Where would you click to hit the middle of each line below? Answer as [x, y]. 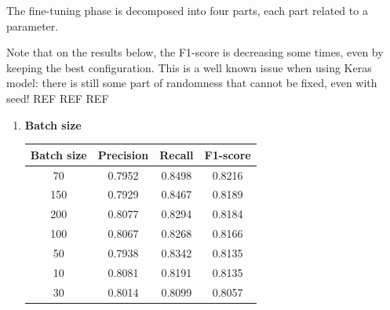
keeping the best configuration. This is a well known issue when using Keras [189, 67]
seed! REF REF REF [58, 98]
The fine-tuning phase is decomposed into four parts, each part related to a [187, 10]
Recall [177, 154]
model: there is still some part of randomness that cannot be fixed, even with [192, 83]
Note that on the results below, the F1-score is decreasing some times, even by [195, 52]
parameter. [33, 26]
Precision [123, 154]
